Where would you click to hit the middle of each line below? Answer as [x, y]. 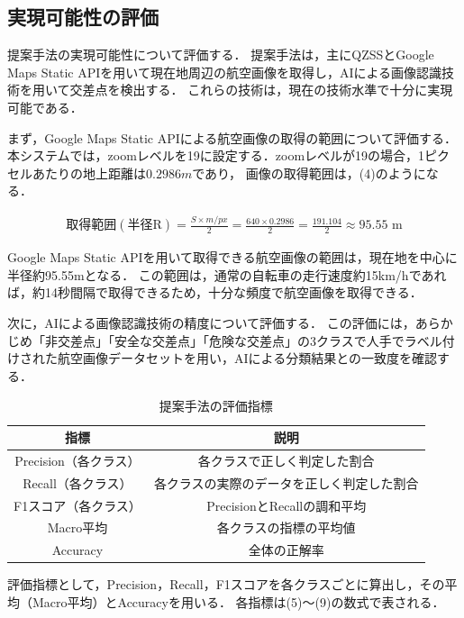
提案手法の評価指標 [216, 406]
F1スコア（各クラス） [77, 505]
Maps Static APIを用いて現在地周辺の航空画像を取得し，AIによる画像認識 [225, 72]
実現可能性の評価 [83, 17]
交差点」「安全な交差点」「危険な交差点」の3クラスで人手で [231, 340]
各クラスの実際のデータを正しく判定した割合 [286, 482]
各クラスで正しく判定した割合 [286, 460]
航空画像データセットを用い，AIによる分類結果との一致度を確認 [247, 358]
